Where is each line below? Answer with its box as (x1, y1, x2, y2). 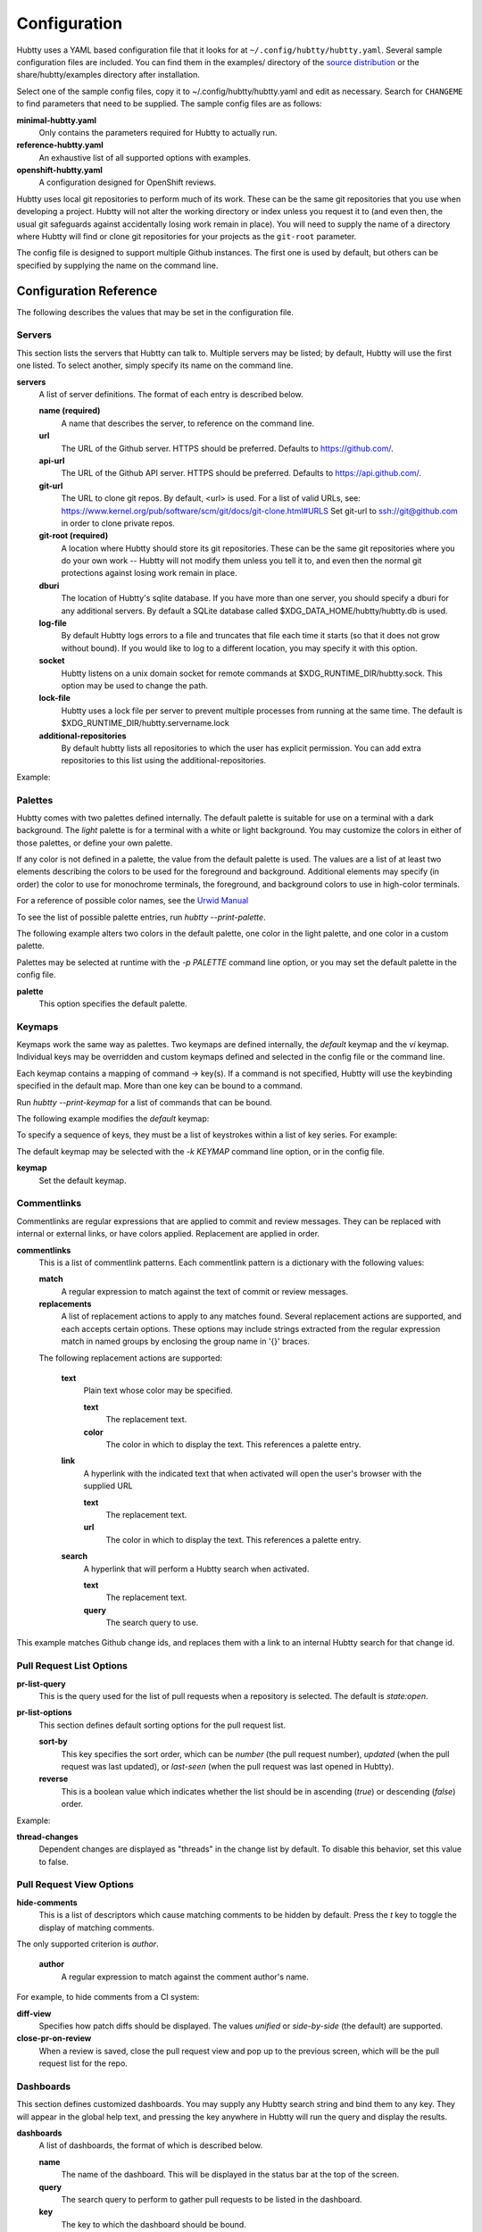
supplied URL (83, 1480, 133, 1491)
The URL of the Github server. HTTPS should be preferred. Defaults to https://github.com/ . (61, 443, 394, 454)
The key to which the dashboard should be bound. (61, 2219, 247, 2229)
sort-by (38, 1736, 68, 1747)
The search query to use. (105, 1617, 199, 1628)
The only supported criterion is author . (16, 1938, 160, 1949)
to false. (38, 1856, 69, 1867)
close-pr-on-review (16, 2033, 92, 2044)
